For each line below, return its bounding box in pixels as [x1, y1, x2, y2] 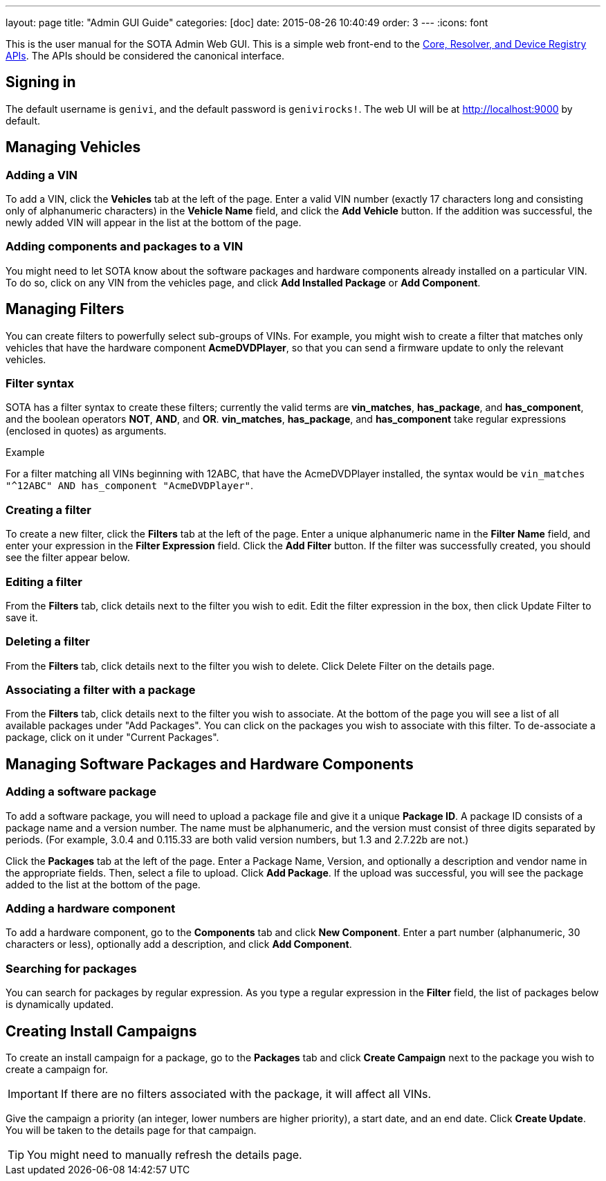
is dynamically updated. [6, 998, 114, 1011]
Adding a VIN [6, 167, 77, 182]
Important [8, 1086, 58, 1101]
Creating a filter [6, 502, 91, 517]
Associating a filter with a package [6, 683, 196, 697]
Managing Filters [6, 300, 125, 318]
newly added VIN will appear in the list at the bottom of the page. [6, 217, 302, 229]
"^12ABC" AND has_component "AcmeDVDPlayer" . [6, 479, 254, 492]
